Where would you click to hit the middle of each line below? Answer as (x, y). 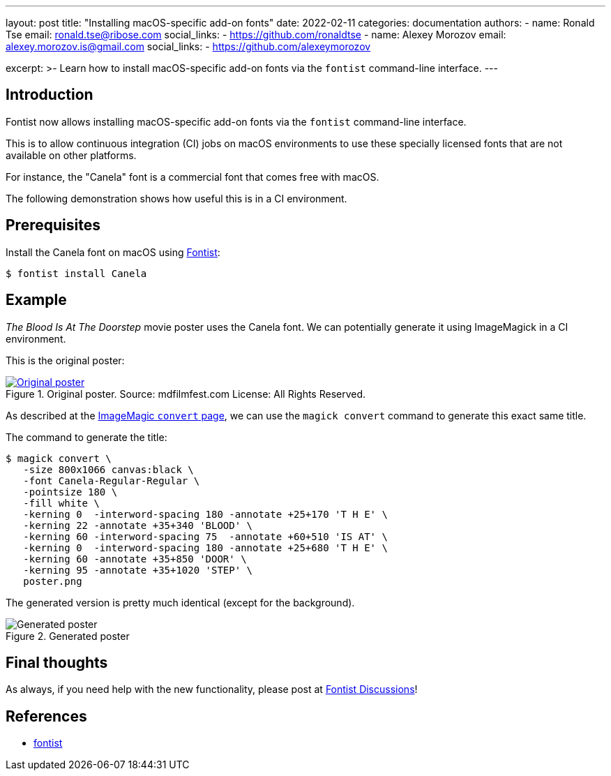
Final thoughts (57, 662)
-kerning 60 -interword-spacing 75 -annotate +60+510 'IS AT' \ (205, 536)
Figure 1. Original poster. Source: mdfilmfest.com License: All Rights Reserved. (186, 394)
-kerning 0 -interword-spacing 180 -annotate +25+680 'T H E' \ (205, 547)
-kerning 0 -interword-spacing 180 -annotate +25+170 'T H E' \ (205, 514)
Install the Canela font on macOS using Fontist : (113, 252)
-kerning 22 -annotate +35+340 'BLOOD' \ (138, 525)
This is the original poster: (65, 360)
